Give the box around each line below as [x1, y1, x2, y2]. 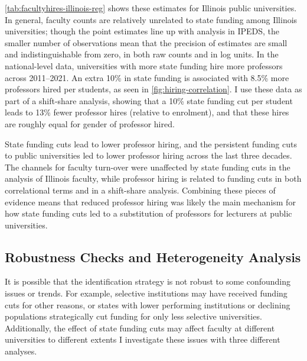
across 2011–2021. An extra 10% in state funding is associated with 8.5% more [5, 71, 289, 83]
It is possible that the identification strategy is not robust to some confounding [5, 275, 291, 288]
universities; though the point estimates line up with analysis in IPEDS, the [5, 25, 280, 37]
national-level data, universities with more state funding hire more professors [5, 59, 283, 72]
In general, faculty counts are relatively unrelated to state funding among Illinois [5, 13, 298, 25]
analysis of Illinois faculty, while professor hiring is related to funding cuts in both [5, 172, 302, 185]
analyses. [5, 345, 37, 357]
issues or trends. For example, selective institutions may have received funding [5, 287, 288, 299]
